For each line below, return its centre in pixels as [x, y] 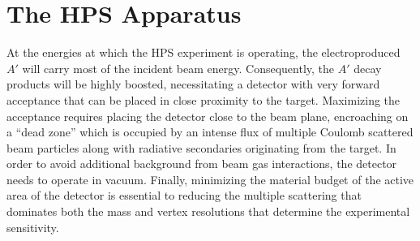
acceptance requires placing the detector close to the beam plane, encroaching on [208, 116]
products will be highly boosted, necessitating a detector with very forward [193, 84]
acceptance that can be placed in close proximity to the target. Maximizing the [204, 99]
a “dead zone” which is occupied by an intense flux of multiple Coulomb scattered [210, 132]
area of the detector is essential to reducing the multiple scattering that [184, 195]
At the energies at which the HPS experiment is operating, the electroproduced [204, 52]
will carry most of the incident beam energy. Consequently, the [178, 68]
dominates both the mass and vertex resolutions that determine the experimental [208, 211]
